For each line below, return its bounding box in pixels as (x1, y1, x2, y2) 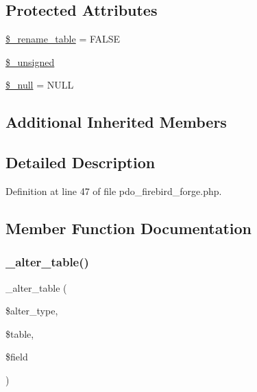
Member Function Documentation (5, 217, 252, 238)
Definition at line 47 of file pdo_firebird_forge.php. (5, 183, 222, 198)
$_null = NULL (5, 78, 74, 92)
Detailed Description (5, 152, 156, 173)
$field (5, 349, 28, 364)
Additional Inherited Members (5, 111, 227, 132)
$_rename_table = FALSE (5, 32, 121, 46)
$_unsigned (5, 54, 55, 69)
